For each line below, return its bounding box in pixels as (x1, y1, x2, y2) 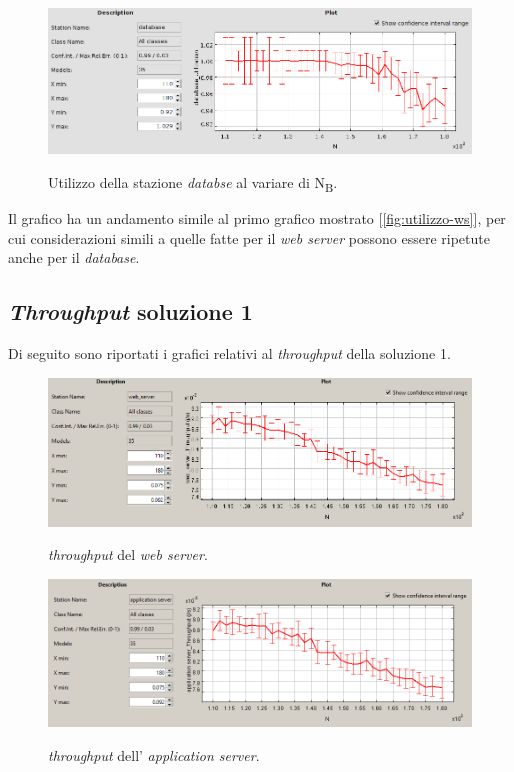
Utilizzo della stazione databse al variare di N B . (48, 171, 338, 195)
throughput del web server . (48, 544, 208, 565)
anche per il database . (8, 247, 140, 268)
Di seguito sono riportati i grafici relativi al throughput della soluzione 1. (8, 343, 451, 364)
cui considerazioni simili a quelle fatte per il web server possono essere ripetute (8, 227, 490, 248)
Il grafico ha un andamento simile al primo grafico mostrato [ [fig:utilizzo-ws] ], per (8, 208, 506, 229)
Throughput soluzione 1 (8, 296, 253, 327)
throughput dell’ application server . (48, 744, 260, 765)
